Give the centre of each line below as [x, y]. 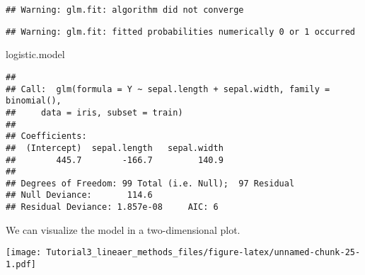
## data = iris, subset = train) [94, 112]
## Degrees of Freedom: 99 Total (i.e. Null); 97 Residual [150, 183]
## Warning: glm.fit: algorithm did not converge [125, 10]
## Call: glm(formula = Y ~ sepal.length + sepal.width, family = [168, 89]
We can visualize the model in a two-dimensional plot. [123, 229]
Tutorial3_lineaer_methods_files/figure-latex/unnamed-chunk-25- [203, 253]
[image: [24, 253]
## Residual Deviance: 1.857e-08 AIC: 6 [112, 207]
